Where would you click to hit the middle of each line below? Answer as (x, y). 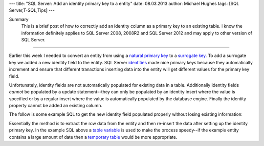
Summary (19, 19)
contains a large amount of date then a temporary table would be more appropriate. (93, 137)
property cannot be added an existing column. (56, 106)
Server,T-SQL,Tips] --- (32, 10)
